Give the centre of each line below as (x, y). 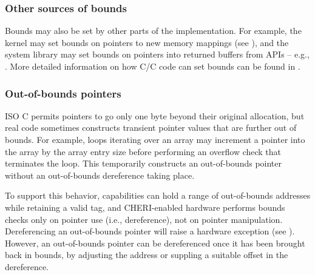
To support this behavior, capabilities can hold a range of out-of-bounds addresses (158, 195)
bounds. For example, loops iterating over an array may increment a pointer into (155, 139)
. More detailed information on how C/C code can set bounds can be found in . (153, 66)
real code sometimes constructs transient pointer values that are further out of (151, 128)
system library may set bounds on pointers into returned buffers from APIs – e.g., (157, 54)
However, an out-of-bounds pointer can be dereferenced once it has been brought (155, 243)
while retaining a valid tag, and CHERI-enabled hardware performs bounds (145, 207)
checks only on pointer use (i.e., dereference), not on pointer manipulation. (144, 219)
